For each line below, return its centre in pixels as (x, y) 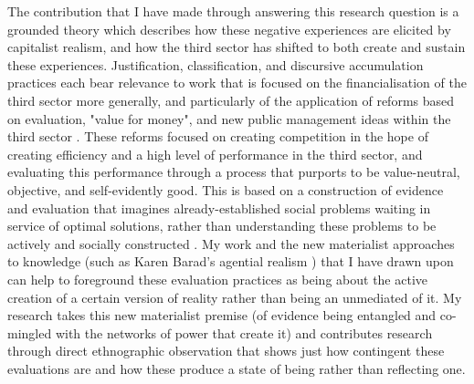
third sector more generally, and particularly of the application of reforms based (231, 100)
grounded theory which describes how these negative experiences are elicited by (229, 29)
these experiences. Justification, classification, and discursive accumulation (216, 64)
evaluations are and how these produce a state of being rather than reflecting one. (237, 368)
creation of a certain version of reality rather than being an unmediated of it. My (235, 297)
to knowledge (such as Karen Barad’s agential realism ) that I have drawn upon (231, 261)
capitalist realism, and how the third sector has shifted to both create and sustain (237, 47)
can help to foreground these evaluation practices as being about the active (218, 279)
